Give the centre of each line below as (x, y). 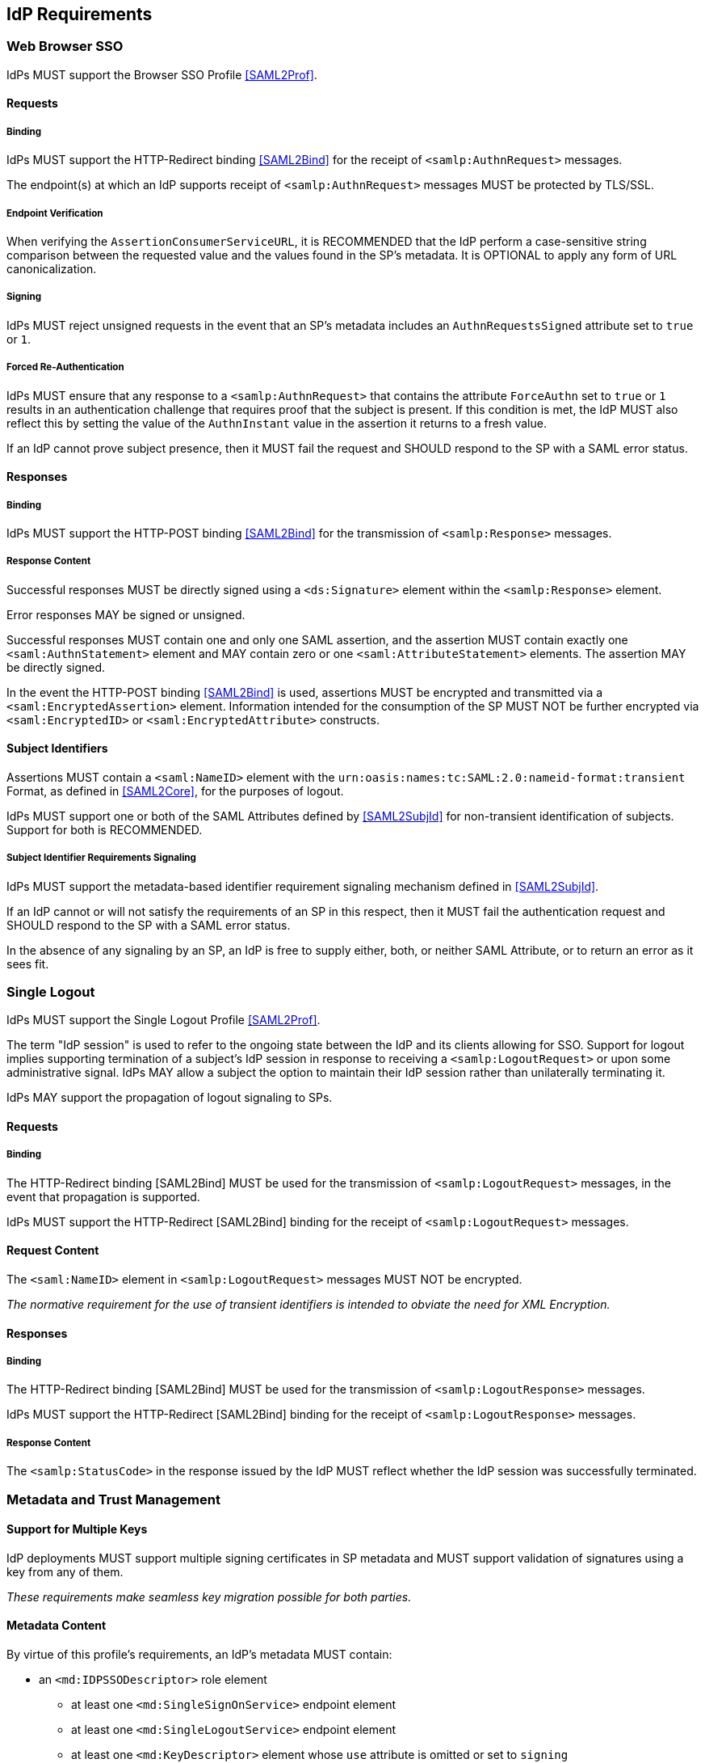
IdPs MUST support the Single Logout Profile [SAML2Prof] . (164, 1020)
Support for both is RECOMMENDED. (105, 829)
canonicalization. (52, 268)
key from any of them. (65, 1571)
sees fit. (28, 964)
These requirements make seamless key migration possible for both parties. (209, 1596)
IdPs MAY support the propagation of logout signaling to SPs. (170, 1098)
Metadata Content (57, 1626)
